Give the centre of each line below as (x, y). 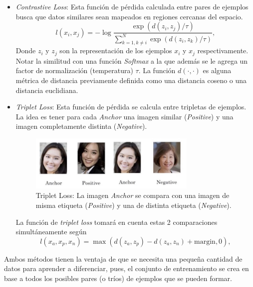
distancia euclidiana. (47, 90)
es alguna (217, 70)
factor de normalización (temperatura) (74, 70)
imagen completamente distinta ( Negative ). (81, 126)
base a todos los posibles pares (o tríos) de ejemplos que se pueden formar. (118, 278)
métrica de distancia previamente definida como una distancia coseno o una (131, 80)
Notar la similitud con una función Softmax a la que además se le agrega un (132, 60)
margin (205, 241)
